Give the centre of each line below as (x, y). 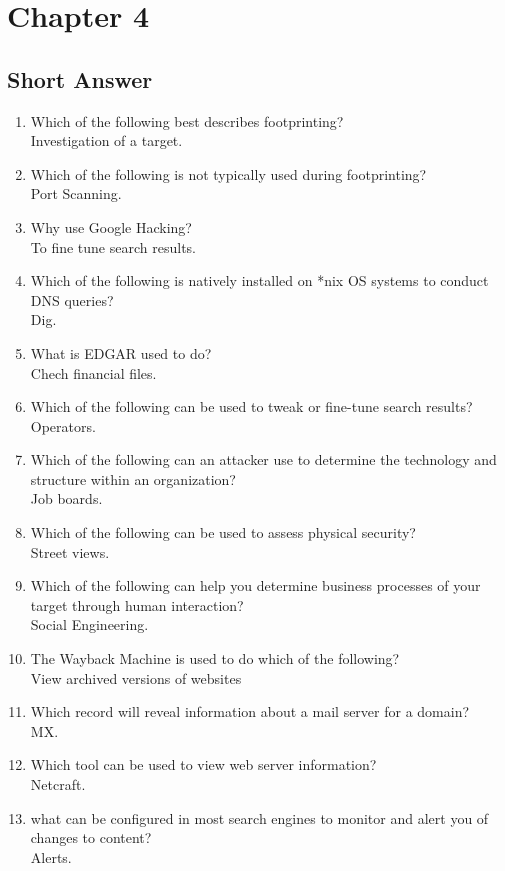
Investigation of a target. (106, 140)
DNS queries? (72, 299)
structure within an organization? (133, 478)
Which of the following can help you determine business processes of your (255, 585)
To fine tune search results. (113, 246)
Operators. (63, 425)
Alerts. (51, 856)
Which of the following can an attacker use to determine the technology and (263, 459)
